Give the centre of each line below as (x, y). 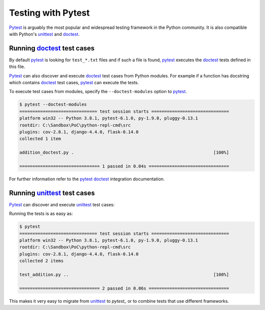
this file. (17, 67)
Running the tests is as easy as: (41, 214)
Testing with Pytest (50, 13)
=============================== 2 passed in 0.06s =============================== (124, 288)
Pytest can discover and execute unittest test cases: (62, 204)
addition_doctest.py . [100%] (124, 153)
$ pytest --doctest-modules (53, 105)
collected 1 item (40, 139)
